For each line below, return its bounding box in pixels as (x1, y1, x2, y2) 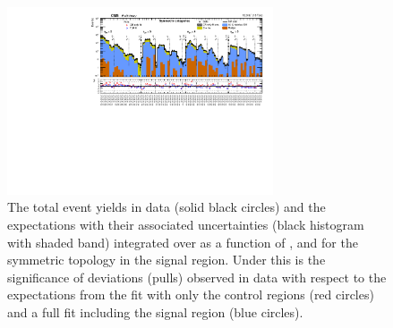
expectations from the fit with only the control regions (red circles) (7, 285, 374, 304)
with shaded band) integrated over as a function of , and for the (7, 232, 358, 251)
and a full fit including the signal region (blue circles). (7, 302, 303, 321)
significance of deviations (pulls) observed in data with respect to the (7, 267, 387, 286)
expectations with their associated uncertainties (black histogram (7, 214, 364, 233)
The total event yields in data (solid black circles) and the (7, 198, 326, 216)
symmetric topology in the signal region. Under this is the (7, 250, 326, 269)
